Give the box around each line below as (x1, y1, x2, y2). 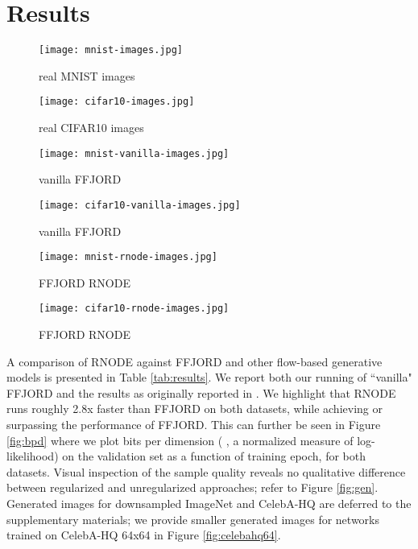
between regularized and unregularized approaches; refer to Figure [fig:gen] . (6, 479, 379, 496)
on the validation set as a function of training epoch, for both (62, 448, 366, 464)
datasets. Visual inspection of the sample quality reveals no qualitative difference (6, 463, 406, 480)
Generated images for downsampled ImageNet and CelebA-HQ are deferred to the (6, 494, 412, 511)
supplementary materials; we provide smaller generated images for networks (6, 510, 380, 527)
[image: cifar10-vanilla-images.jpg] (39, 199, 241, 211)
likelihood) (6, 448, 59, 464)
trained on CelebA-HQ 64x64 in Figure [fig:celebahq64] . (6, 526, 281, 543)
